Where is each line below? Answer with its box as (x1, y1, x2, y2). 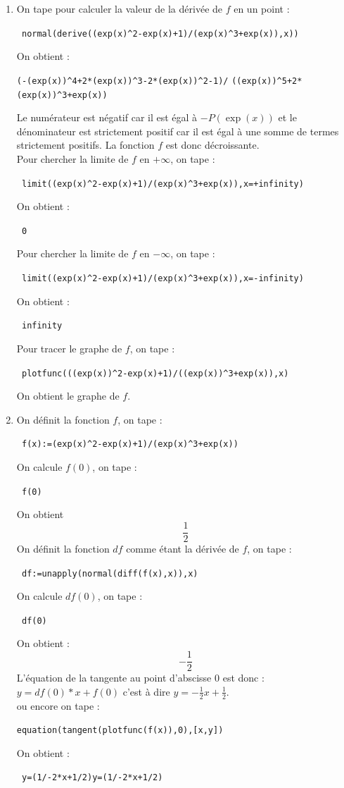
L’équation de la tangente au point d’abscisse (16, 670, 212, 685)
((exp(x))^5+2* (231, 75, 302, 86)
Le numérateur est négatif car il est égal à (16, 110, 198, 125)
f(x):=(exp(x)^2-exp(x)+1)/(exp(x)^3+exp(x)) (21, 439, 238, 450)
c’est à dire (122, 684, 170, 698)
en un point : (234, 1, 290, 16)
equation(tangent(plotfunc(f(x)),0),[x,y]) (16, 725, 224, 736)
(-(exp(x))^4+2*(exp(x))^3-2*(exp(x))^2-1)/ (16, 75, 229, 86)
